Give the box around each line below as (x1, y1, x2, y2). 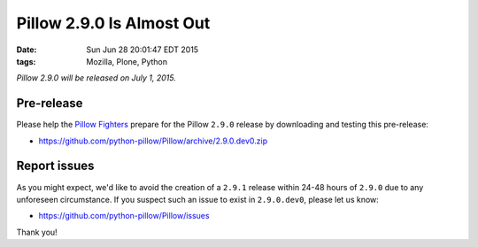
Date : (16, 44, 37, 55)
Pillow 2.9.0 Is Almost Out (16, 13, 211, 33)
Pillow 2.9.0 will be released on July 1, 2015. (16, 73, 176, 83)
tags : (16, 56, 36, 66)
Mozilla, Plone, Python (86, 56, 168, 66)
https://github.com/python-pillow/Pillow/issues (38, 211, 210, 221)
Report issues (16, 158, 95, 174)
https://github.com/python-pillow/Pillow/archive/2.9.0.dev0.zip (38, 135, 268, 146)
